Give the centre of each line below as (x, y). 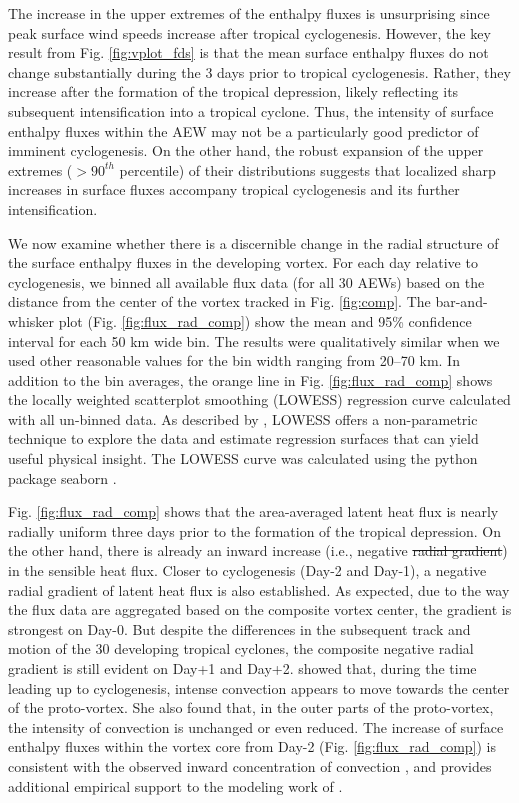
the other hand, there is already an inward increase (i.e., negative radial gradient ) (258, 550)
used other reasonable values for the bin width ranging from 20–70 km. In (234, 360)
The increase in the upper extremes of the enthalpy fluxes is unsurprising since (249, 13)
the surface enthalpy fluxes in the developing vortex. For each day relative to (243, 262)
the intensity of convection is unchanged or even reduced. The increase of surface (256, 726)
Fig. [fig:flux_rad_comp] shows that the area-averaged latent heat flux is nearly (253, 511)
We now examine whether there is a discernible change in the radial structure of (253, 242)
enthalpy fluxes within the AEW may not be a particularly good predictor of (243, 130)
